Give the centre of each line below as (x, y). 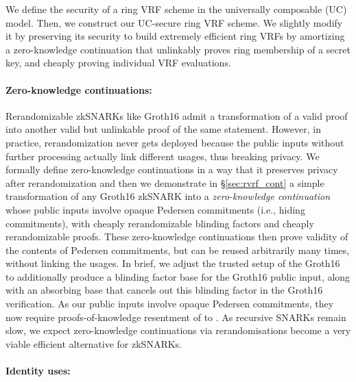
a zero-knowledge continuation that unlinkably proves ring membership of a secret (178, 49)
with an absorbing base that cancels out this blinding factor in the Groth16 (164, 290)
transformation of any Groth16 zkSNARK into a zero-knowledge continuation (168, 196)
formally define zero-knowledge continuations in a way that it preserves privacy (172, 169)
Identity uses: (38, 371)
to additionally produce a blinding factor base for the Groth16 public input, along (178, 276)
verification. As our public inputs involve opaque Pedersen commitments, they (170, 304)
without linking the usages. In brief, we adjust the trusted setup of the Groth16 (173, 263)
